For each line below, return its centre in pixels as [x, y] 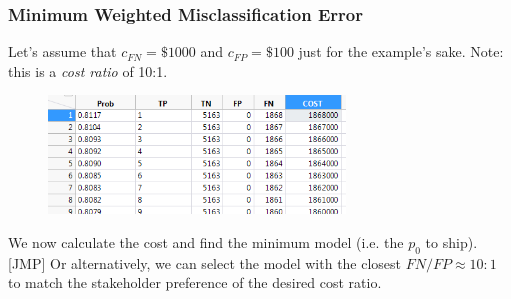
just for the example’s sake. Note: [401, 51]
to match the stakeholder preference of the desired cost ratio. [195, 282]
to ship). [451, 241]
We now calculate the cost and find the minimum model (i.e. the [206, 241]
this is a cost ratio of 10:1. [88, 70]
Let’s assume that [62, 51]
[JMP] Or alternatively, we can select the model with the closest [205, 262]
